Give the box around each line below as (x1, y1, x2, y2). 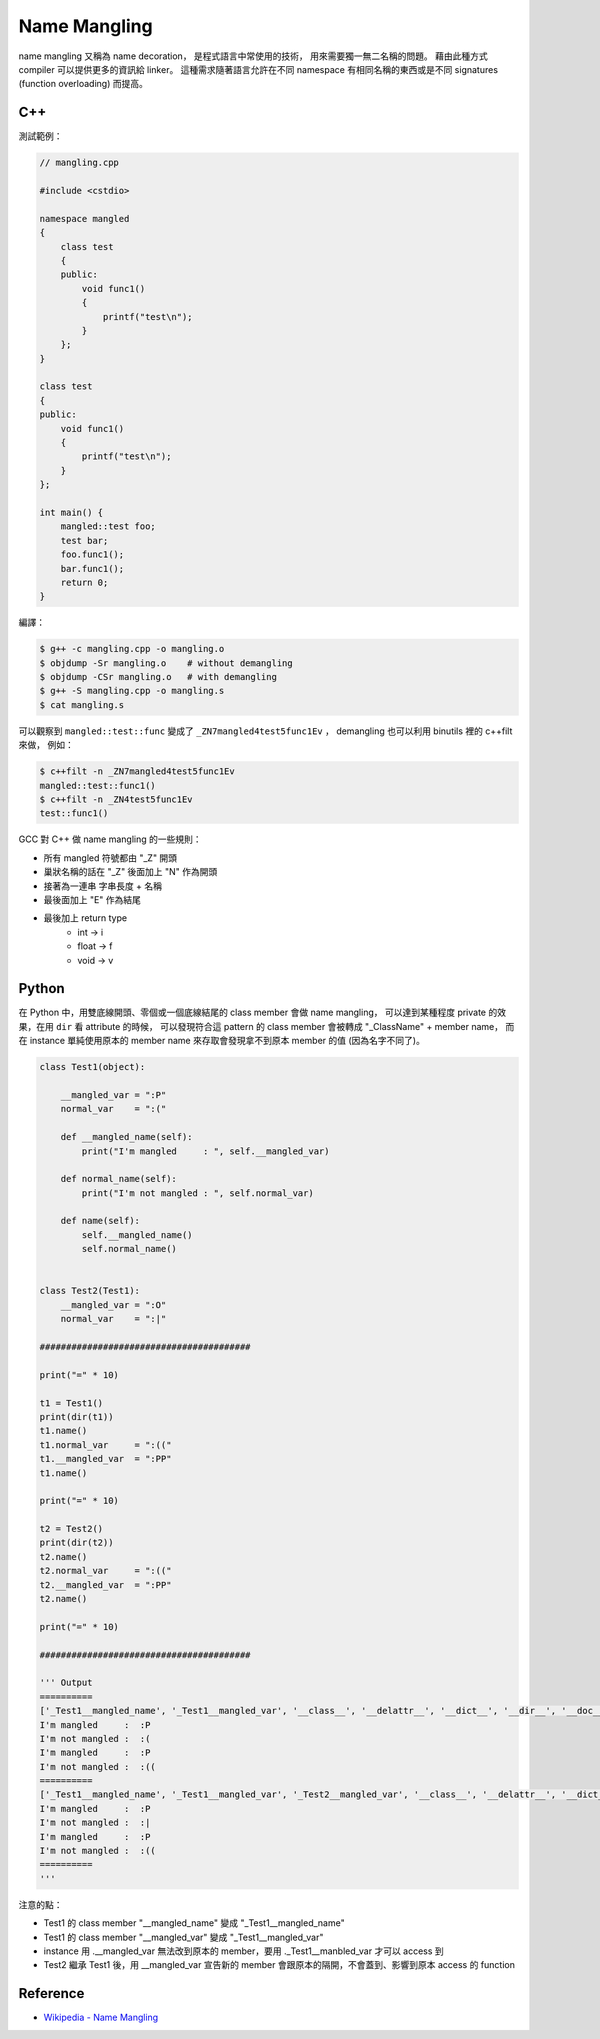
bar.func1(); (60, 563, 125, 574)
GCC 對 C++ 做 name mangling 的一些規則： (18, 833, 202, 845)
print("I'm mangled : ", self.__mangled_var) (81, 1145, 330, 1157)
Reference (18, 1985, 85, 2002)
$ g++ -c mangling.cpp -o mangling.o (39, 643, 225, 655)
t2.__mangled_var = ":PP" (39, 1579, 172, 1590)
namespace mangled (39, 213, 130, 224)
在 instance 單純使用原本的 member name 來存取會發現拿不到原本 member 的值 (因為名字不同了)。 (18, 1035, 425, 1047)
